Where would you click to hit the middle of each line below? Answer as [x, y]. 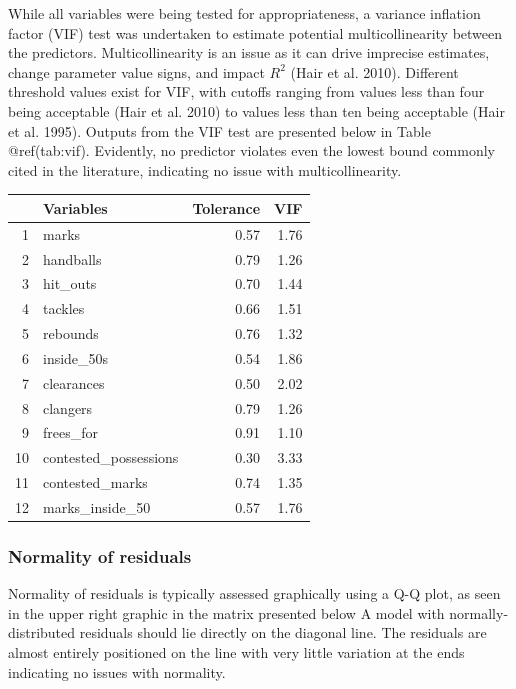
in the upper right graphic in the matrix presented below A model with [226, 612]
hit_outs [70, 283]
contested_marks [95, 482]
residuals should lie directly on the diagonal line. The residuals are [283, 632]
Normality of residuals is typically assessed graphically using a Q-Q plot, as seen [254, 593]
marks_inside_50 [97, 506]
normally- [479, 612]
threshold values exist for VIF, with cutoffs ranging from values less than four [246, 91]
